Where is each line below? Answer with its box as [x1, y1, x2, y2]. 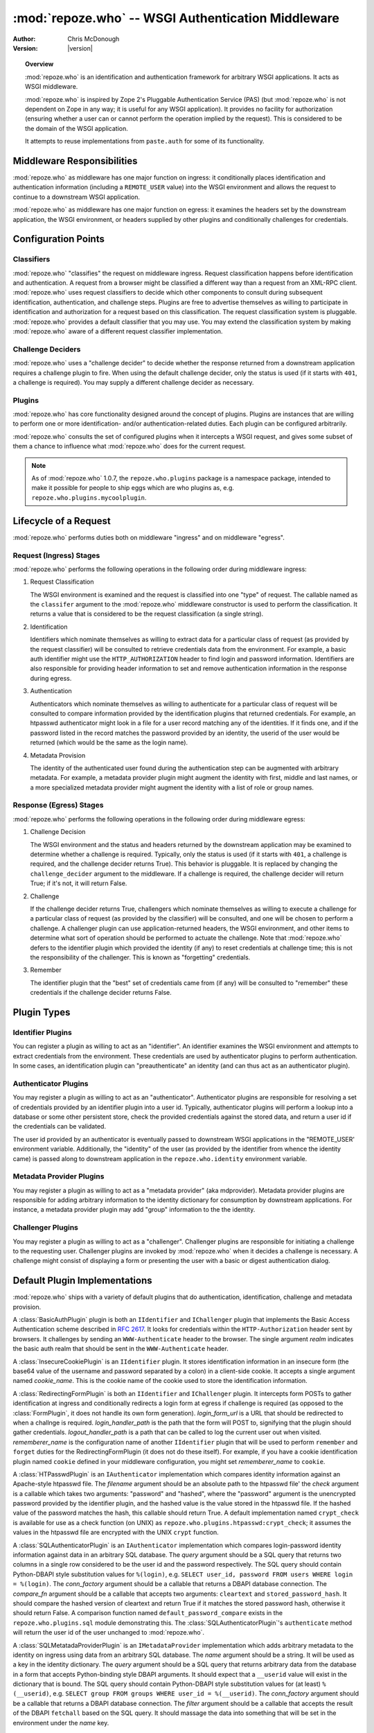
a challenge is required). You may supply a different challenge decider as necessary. [12, 378, 254, 386]
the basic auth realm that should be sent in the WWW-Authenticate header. [12, 1345, 229, 1353]
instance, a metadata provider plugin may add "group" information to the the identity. [12, 1205, 256, 1214]
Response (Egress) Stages [12, 801, 104, 810]
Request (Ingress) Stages [12, 550, 100, 560]
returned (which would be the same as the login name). [30, 738, 188, 747]
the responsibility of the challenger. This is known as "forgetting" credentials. [30, 953, 251, 961]
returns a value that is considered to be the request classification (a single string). [30, 610, 264, 618]
